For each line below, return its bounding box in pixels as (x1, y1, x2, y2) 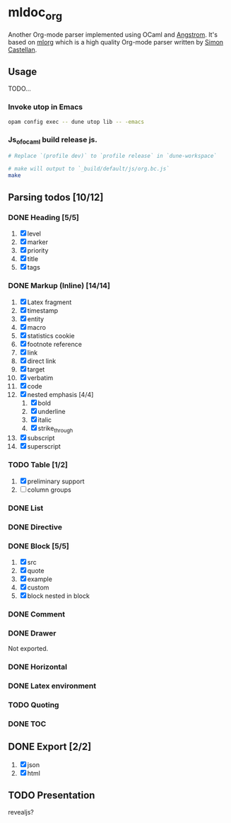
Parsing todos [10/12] (8, 192, 104, 204)
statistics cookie (27, 331, 75, 340)
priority (27, 246, 49, 255)
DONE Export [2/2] (8, 741, 92, 753)
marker (27, 238, 49, 246)
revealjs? (8, 808, 35, 817)
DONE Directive (8, 522, 63, 531)
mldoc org (8, 4, 63, 23)
